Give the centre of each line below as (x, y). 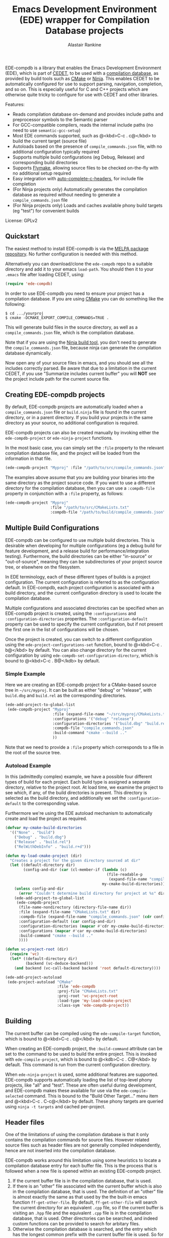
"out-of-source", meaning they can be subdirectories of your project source (84, 561)
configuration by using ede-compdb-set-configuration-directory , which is (82, 655)
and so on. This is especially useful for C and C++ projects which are (77, 89)
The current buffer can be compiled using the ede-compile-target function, (83, 1033)
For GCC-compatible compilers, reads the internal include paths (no (83, 125)
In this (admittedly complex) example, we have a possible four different (79, 777)
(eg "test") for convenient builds (46, 211)
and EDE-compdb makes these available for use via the (63, 1090)
